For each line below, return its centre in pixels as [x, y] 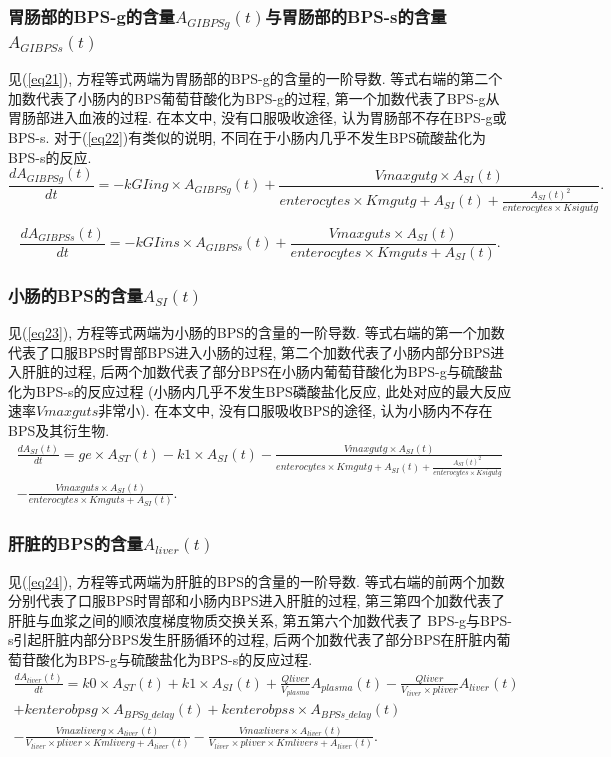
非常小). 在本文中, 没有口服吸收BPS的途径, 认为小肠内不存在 [295, 410]
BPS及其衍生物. [59, 429]
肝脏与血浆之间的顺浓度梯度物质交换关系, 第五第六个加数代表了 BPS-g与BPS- [260, 619]
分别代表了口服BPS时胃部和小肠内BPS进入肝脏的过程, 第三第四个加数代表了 [257, 600]
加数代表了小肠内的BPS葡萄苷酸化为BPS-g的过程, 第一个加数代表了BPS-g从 [254, 97]
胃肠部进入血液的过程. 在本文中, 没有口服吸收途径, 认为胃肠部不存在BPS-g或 [257, 117]
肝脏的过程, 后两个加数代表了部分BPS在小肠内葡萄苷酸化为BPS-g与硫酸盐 [262, 371]
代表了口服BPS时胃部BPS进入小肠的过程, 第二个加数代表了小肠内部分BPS [249, 351]
